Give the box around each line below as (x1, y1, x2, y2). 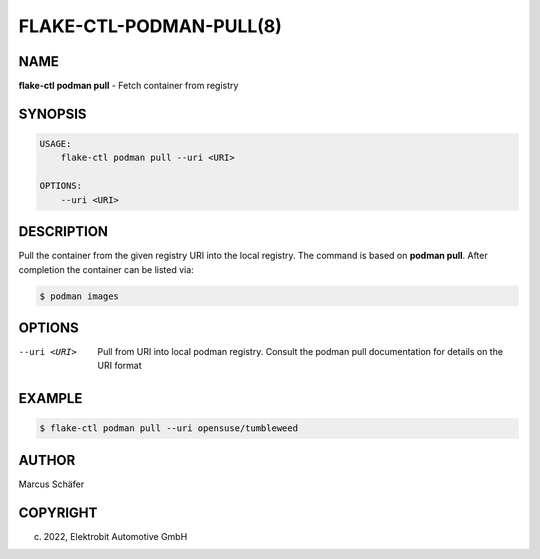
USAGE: (39, 138, 72, 150)
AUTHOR (18, 451, 76, 469)
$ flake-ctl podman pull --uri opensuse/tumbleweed (39, 423, 299, 434)
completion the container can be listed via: (18, 263, 194, 275)
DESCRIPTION (18, 223, 109, 240)
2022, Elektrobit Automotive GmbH (43, 530, 188, 542)
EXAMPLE (18, 390, 83, 407)
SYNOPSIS (18, 105, 87, 122)
